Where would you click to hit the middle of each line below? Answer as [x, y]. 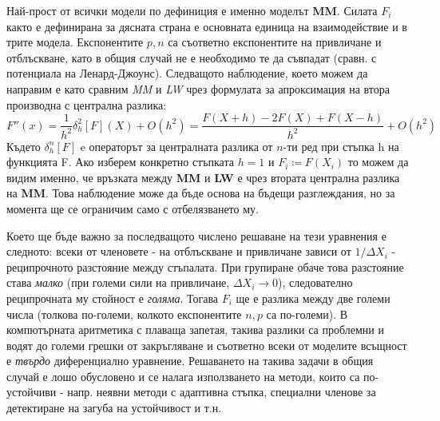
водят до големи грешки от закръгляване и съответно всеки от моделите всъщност [207, 345]
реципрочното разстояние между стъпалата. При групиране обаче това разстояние [205, 266]
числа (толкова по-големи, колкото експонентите [124, 314]
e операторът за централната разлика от [176, 146]
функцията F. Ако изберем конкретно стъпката [120, 162]
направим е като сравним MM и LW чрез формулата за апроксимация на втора [198, 88]
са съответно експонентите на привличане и [275, 42]
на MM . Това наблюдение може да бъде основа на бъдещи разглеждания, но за [201, 193]
